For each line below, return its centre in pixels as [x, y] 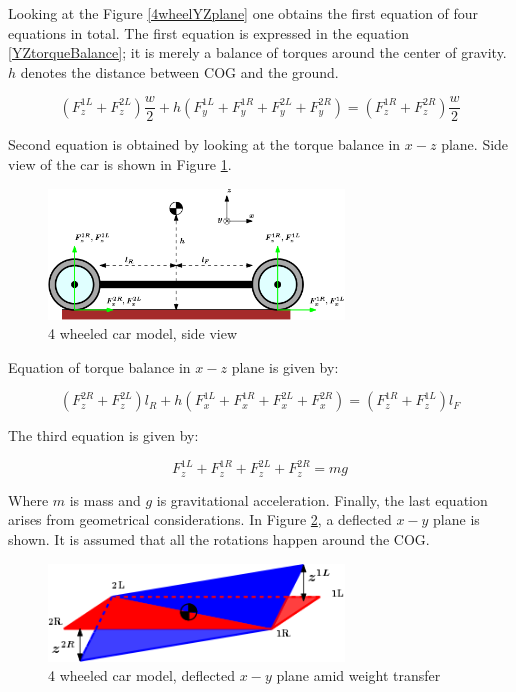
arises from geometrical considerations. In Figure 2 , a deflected [200, 519]
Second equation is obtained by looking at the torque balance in [204, 144]
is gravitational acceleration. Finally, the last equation [322, 499]
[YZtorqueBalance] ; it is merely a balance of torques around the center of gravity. [257, 52]
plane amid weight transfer [358, 675]
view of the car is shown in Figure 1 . [120, 164]
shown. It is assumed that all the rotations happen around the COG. [219, 539]
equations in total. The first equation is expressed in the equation [209, 32]
